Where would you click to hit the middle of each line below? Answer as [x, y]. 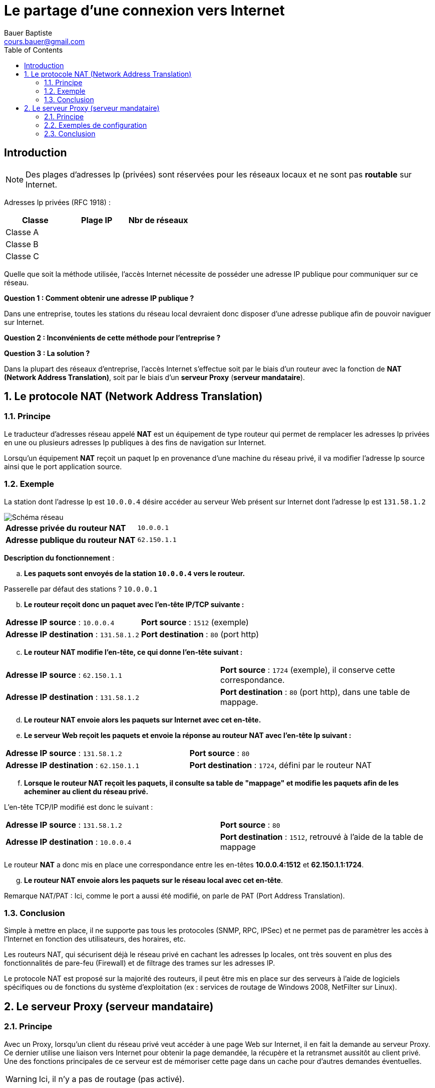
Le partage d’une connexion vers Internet [144, 11]
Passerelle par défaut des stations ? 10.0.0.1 [81, 589]
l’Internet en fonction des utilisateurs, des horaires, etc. [95, 939]
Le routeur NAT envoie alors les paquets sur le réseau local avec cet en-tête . [154, 880]
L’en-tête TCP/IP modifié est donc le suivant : [79, 807]
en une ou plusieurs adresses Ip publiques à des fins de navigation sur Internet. [135, 442]
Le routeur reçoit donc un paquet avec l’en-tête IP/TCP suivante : [134, 604]
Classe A [22, 232]
